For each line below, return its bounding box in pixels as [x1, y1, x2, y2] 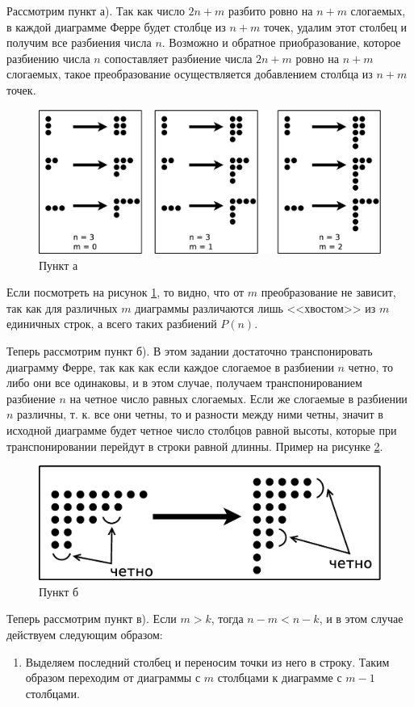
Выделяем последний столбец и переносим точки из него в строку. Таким [25, 653, 390, 670]
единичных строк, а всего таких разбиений [6, 315, 217, 332]
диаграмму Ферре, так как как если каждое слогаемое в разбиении [6, 358, 334, 375]
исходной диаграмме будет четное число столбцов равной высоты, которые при [6, 421, 397, 438]
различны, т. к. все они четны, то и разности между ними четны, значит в [17, 406, 383, 423]
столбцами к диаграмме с [217, 669, 342, 686]
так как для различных [6, 299, 118, 316]
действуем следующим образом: [6, 625, 163, 642]
